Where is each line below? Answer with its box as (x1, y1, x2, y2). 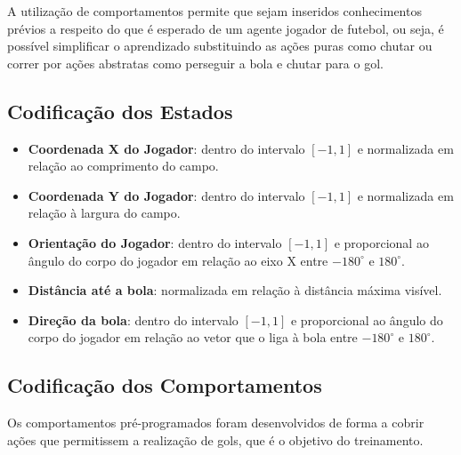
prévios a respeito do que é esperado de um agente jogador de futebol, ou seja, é (7, 19, 444, 37)
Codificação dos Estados (7, 97, 233, 124)
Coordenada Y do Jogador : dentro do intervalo (28, 186, 305, 204)
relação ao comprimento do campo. (28, 156, 219, 175)
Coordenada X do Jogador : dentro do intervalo (28, 139, 305, 157)
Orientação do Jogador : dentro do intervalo (28, 233, 282, 251)
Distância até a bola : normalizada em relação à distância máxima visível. (28, 281, 442, 299)
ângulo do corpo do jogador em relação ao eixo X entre (28, 251, 328, 269)
